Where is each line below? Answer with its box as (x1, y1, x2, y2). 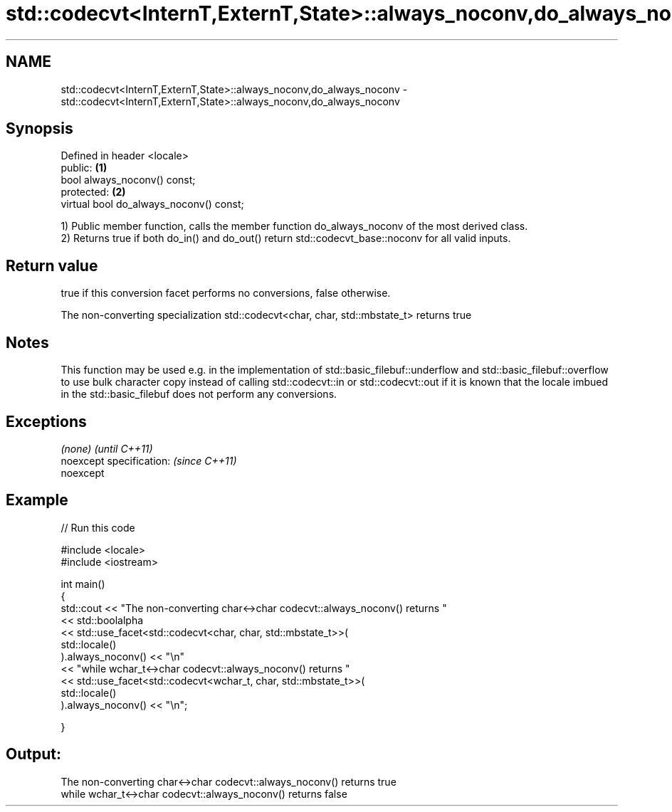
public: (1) (61, 162, 107, 174)
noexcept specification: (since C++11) (61, 454, 237, 467)
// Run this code (61, 521, 135, 534)
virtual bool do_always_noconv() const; (61, 198, 244, 211)
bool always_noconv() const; (61, 174, 196, 186)
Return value (6, 256, 98, 275)
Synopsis (6, 120, 73, 138)
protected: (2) (61, 186, 126, 199)
